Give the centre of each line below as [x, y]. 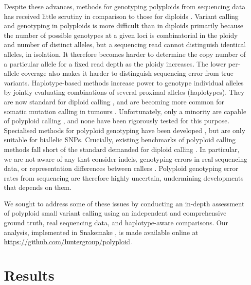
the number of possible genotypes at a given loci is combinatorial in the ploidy [121, 35]
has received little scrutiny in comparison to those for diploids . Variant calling [121, 16]
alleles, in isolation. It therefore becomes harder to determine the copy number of [125, 54]
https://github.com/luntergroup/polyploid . [68, 242]
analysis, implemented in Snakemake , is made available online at [101, 232]
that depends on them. [38, 187]
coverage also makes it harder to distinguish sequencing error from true [127, 73]
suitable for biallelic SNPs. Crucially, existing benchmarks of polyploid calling [120, 140]
